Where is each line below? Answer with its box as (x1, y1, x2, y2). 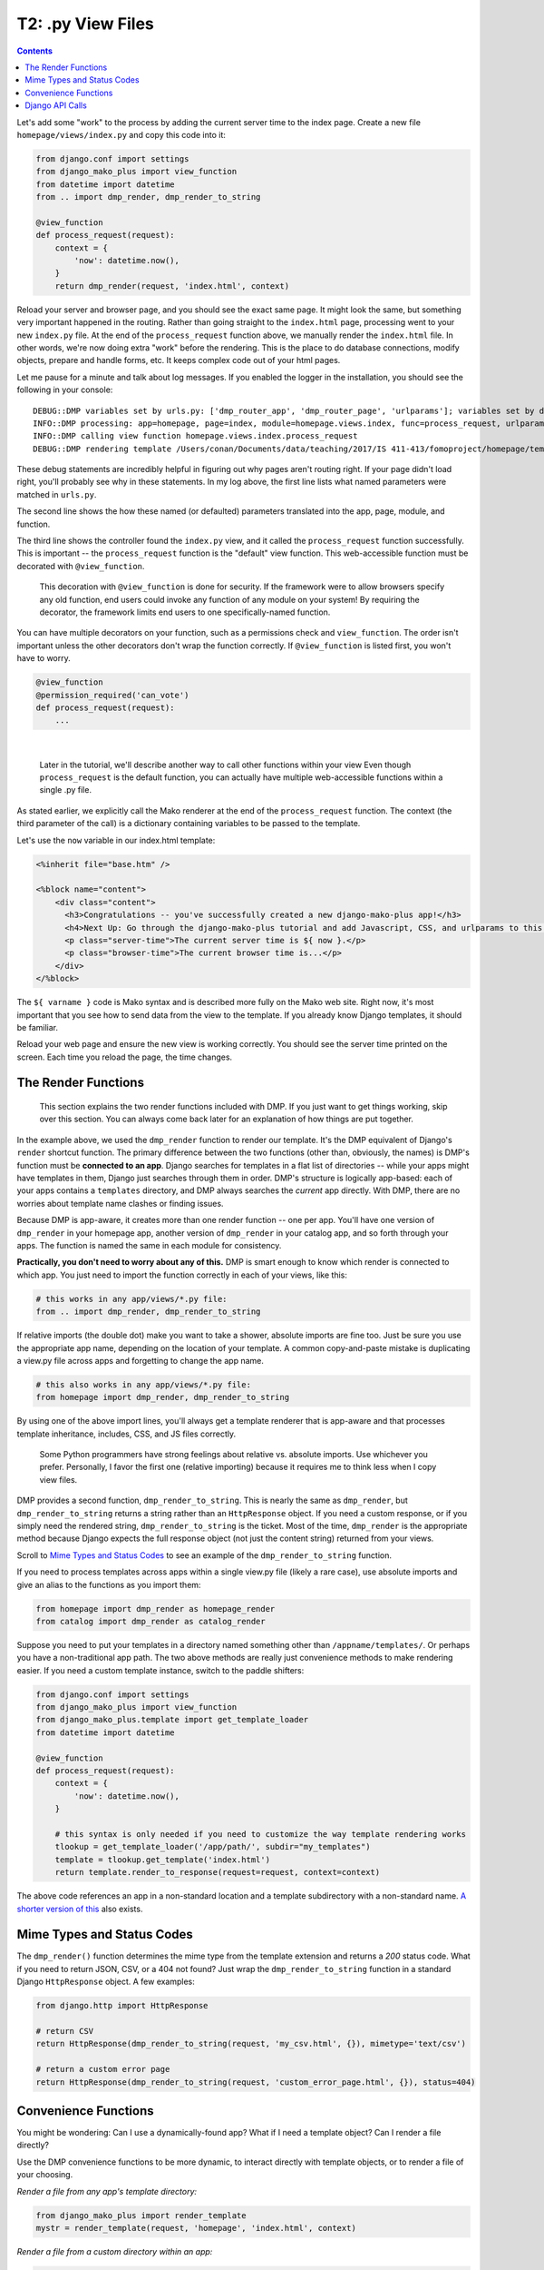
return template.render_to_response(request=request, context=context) (54, 1867, 381, 1878)
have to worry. (16, 653, 72, 664)
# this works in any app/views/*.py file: (35, 1294, 228, 1304)
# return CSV (35, 2026, 94, 2036)
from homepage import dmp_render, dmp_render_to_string (35, 1392, 290, 1403)
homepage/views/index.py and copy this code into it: (16, 129, 227, 140)
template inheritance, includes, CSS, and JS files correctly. (16, 1428, 237, 1439)
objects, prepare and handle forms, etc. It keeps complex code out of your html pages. (16, 355, 341, 366)
